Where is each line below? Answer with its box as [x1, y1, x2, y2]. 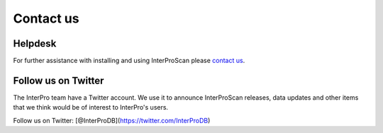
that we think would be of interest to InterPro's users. [13, 103, 169, 112]
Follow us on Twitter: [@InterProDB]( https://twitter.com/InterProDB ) [13, 116, 211, 125]
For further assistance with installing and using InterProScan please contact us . [13, 57, 245, 65]
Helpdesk [13, 37, 57, 50]
